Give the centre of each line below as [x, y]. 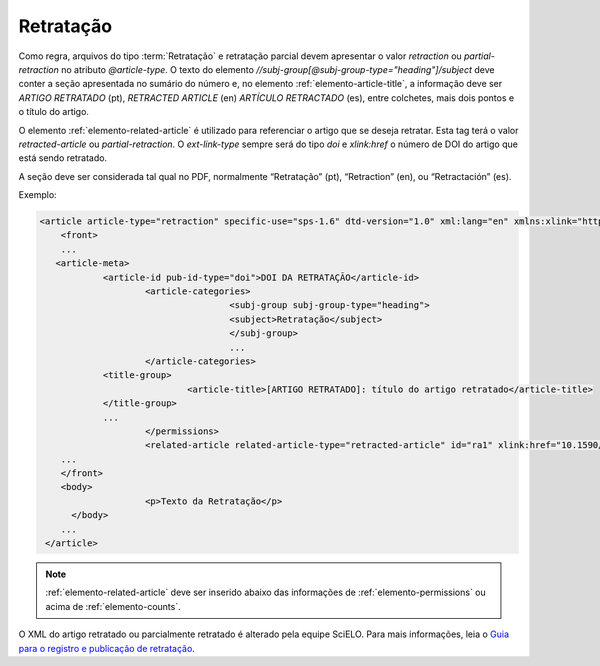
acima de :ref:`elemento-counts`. [113, 606]
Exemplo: [37, 195]
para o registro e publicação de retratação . [106, 648]
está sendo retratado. [63, 158]
